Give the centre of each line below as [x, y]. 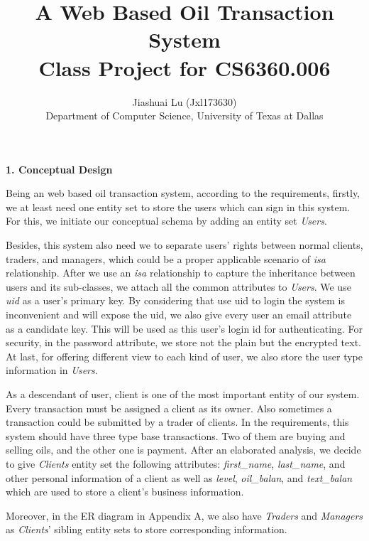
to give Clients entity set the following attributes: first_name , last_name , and [176, 463]
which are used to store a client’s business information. [125, 492]
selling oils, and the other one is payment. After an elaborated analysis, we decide [183, 450]
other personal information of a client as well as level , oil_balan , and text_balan [179, 477]
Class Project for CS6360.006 [184, 67]
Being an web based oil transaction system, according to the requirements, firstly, [183, 193]
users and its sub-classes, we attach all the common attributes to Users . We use [178, 286]
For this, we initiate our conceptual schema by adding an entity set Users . [166, 221]
